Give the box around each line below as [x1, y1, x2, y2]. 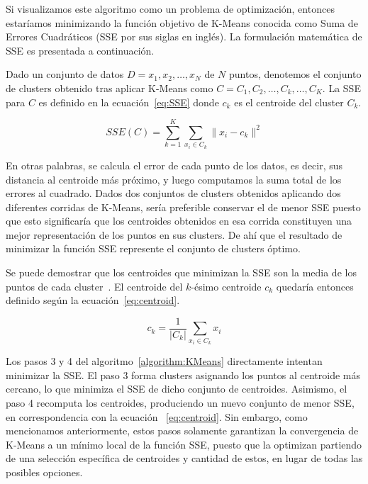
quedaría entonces [276, 278, 354, 293]
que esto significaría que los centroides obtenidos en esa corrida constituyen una [6, 213, 352, 228]
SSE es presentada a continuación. [6, 43, 155, 57]
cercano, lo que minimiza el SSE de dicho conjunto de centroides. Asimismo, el [6, 381, 347, 396]
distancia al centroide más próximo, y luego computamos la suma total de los [6, 171, 342, 186]
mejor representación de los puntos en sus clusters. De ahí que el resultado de [6, 227, 342, 242]
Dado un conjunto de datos [6, 67, 124, 81]
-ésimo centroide [191, 278, 262, 293]
